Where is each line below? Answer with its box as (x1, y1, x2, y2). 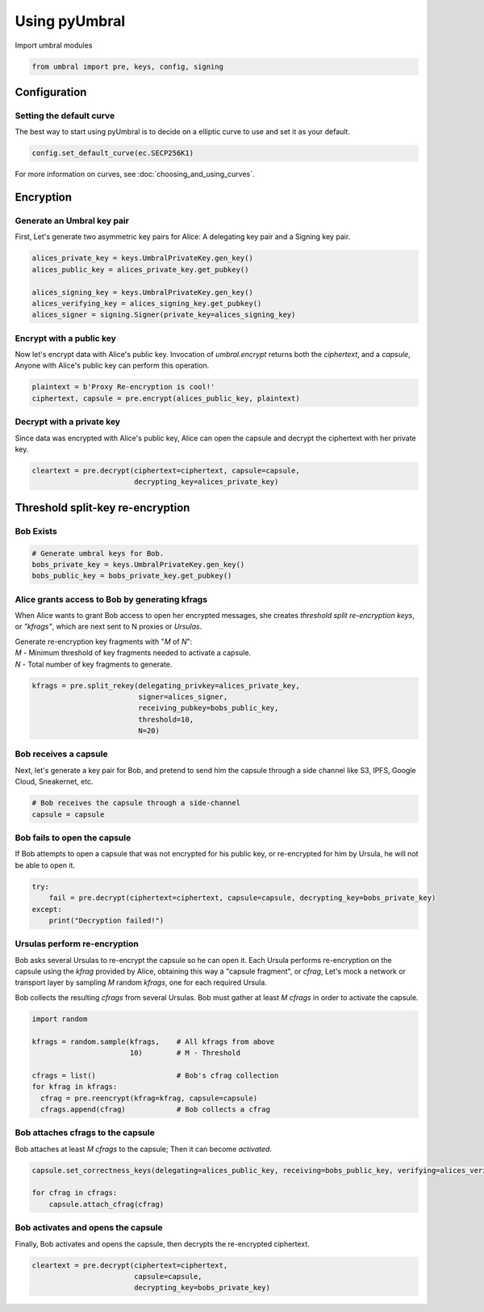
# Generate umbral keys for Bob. (31, 549, 165, 557)
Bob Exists (15, 525, 58, 536)
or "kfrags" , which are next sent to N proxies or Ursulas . (15, 622, 202, 632)
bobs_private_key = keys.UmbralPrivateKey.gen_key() (31, 560, 245, 569)
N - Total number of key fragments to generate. (15, 659, 173, 669)
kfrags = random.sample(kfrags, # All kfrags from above (31, 1037, 275, 1046)
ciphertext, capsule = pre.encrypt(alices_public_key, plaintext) (31, 393, 300, 403)
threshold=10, (138, 715, 194, 724)
